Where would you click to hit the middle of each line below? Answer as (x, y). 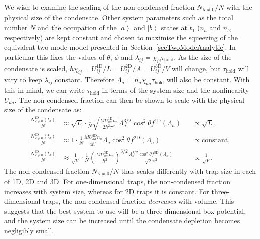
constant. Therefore (85, 79)
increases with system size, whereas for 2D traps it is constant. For (107, 191)
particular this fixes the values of (54, 56)
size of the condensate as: (43, 109)
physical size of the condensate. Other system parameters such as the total (119, 17)
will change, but (196, 68)
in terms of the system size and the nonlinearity (176, 90)
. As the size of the (203, 56)
